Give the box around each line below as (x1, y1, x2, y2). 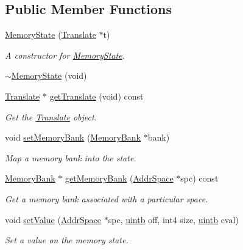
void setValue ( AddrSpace (5, 213, 102, 226)
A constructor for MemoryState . (5, 48, 125, 61)
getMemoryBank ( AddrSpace (65, 172, 174, 185)
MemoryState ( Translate (5, 28, 96, 41)
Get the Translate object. (5, 110, 97, 123)
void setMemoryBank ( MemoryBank (5, 131, 141, 144)
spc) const (180, 172, 219, 185)
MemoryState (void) (11, 69, 87, 82)
